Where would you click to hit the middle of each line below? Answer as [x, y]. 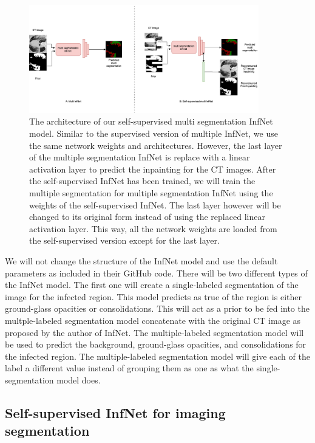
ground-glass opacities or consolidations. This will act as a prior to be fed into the [157, 308]
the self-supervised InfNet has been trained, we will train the [142, 181]
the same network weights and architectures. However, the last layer [156, 145]
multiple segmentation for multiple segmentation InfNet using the [151, 193]
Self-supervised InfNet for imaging [115, 412]
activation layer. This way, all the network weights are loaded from [153, 228]
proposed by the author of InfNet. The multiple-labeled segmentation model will [154, 332]
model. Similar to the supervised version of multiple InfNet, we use [154, 133]
